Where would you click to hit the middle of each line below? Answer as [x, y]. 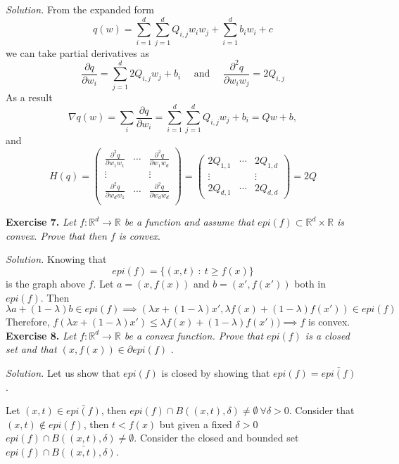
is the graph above [45, 284]
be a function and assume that [189, 222]
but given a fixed [196, 424]
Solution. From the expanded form [80, 9]
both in [310, 284]
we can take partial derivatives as [77, 52]
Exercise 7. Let [41, 222]
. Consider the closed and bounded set [216, 438]
